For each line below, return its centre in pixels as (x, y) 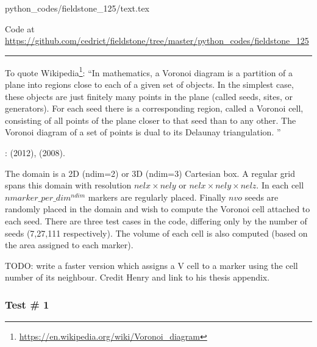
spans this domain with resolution (68, 185)
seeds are (262, 197)
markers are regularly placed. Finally (157, 197)
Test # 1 (27, 304)
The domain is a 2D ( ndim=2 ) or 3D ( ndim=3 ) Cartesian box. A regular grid (150, 173)
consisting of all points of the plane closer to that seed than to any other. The (151, 120)
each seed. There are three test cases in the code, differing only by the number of (156, 220)
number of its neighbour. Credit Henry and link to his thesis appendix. (137, 277)
